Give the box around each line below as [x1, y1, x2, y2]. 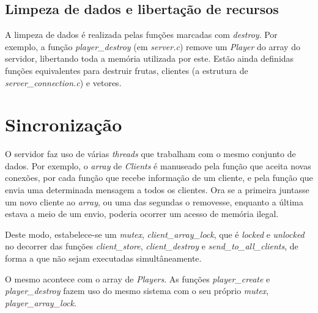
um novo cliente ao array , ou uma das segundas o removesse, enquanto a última [5, 195, 303, 208]
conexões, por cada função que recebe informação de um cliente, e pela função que [5, 171, 313, 184]
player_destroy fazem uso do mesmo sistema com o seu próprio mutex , [5, 284, 269, 297]
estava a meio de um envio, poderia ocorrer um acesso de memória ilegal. [5, 207, 279, 220]
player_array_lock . [5, 296, 76, 309]
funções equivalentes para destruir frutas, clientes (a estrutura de [5, 64, 248, 76]
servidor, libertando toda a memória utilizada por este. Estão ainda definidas [5, 52, 294, 65]
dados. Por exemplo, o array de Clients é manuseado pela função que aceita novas [5, 159, 311, 172]
